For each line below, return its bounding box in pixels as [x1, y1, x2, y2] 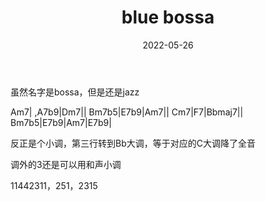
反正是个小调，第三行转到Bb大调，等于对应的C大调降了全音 [10, 137, 256, 149]
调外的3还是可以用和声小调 [10, 158, 122, 170]
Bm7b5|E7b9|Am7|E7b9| [10, 116, 112, 128]
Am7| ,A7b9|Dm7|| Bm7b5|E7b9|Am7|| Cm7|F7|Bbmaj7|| [10, 106, 244, 118]
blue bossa [121, 6, 215, 29]
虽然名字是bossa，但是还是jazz [10, 86, 140, 98]
